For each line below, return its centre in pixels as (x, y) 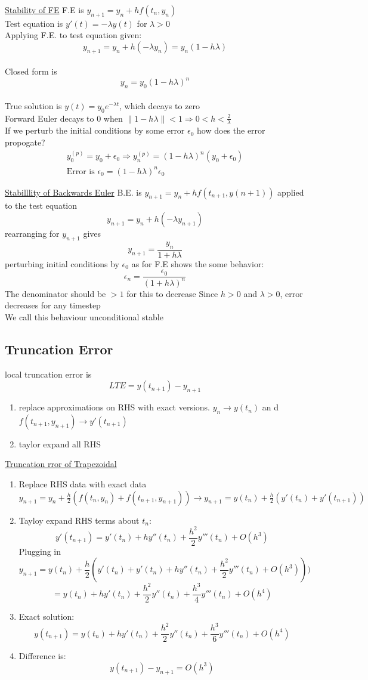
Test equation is (34, 23)
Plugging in (40, 551)
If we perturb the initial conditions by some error (95, 130)
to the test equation (41, 205)
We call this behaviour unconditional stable (84, 316)
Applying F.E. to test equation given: (73, 35)
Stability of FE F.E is (44, 10)
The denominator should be (55, 293)
